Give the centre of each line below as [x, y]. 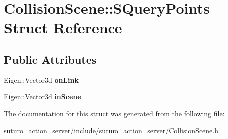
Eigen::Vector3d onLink [41, 80]
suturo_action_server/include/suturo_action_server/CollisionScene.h [111, 130]
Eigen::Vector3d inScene [43, 97]
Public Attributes [50, 59]
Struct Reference [63, 28]
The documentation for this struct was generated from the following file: [114, 113]
